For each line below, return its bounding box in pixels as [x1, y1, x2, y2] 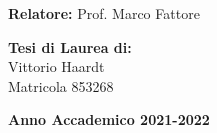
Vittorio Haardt [8, 56, 105, 77]
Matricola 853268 [8, 75, 114, 96]
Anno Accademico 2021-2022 [8, 109, 210, 130]
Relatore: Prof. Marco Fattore [8, 3, 200, 23]
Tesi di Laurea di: [8, 36, 132, 57]
